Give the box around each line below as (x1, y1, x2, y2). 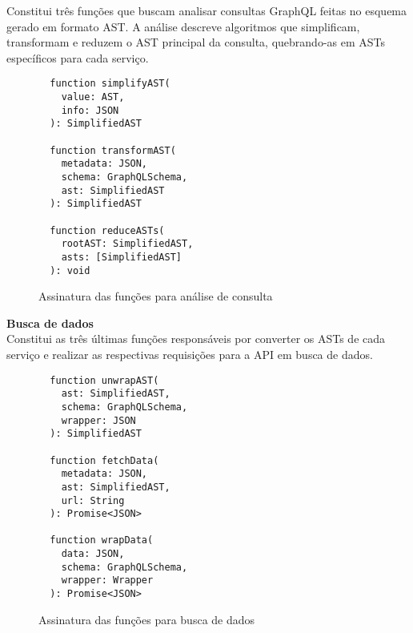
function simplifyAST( (50, 78, 170, 90)
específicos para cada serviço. (6, 49, 149, 66)
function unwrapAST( (50, 374, 159, 386)
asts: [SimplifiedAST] (61, 251, 182, 263)
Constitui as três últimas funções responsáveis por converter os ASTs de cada (6, 330, 386, 347)
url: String (61, 494, 125, 506)
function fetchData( (50, 454, 159, 466)
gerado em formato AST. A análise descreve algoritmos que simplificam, (6, 18, 360, 34)
